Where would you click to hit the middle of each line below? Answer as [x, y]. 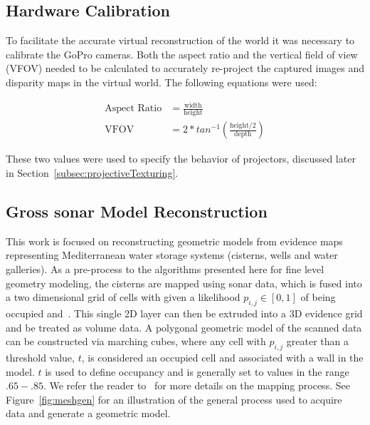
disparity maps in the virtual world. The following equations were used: [162, 82]
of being [318, 297]
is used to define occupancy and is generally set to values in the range [197, 371]
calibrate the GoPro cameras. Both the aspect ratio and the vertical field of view [182, 54]
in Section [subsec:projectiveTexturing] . [92, 173]
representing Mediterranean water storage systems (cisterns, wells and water [172, 255]
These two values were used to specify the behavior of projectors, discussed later [181, 159]
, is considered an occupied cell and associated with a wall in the [222, 358]
